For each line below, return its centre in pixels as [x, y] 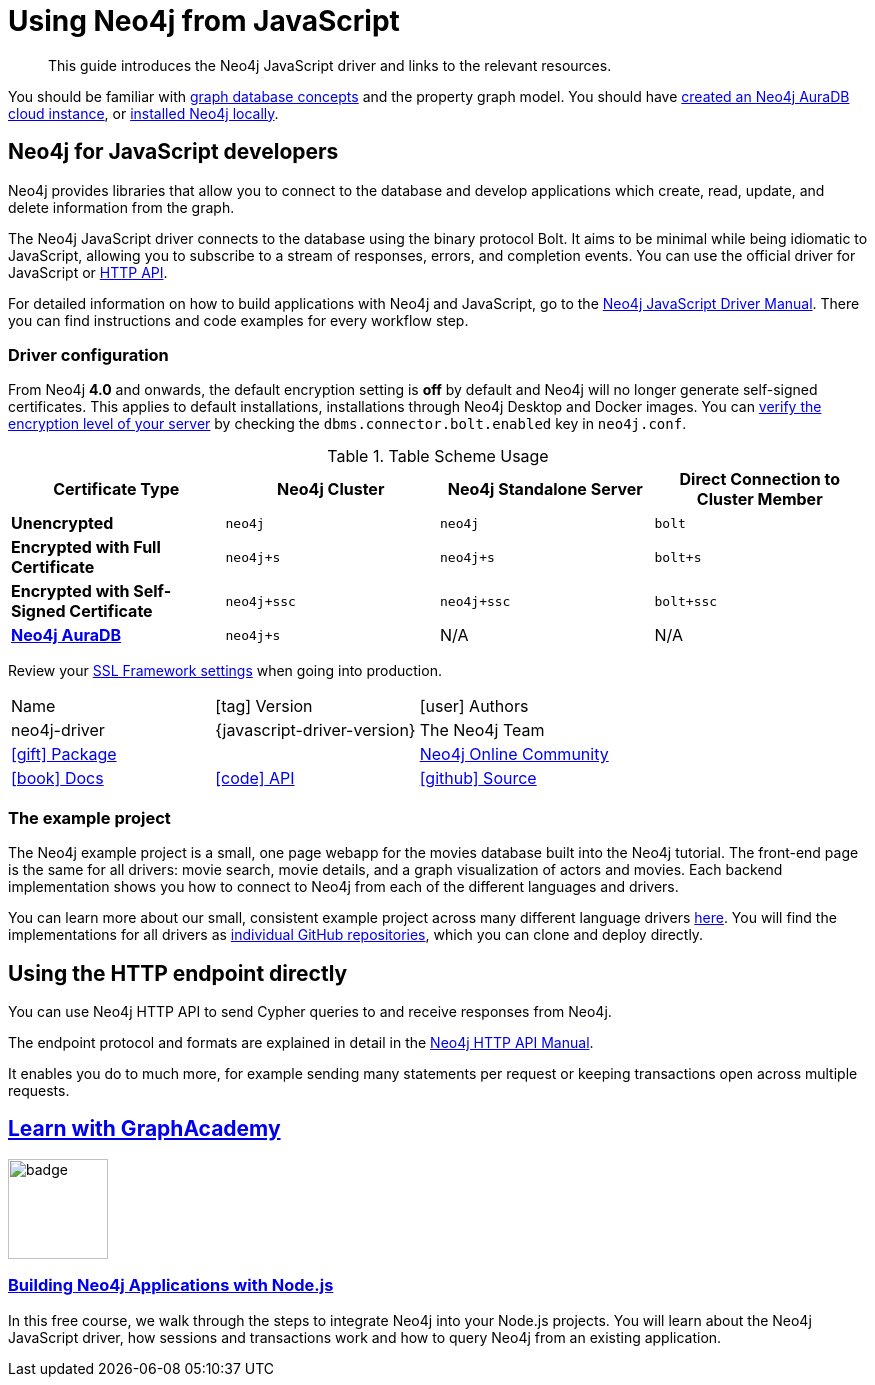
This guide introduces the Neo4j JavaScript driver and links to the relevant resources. [330, 65]
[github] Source [478, 778]
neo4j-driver [58, 730]
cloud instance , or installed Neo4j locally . [143, 113]
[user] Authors [474, 706]
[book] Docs [57, 778]
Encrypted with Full [86, 547]
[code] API [255, 778]
